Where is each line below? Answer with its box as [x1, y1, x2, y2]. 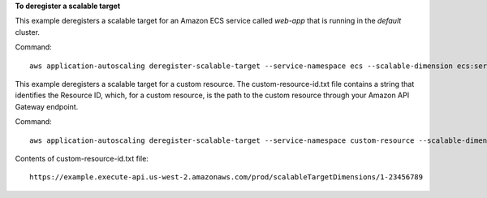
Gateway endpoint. [15, 101, 79, 111]
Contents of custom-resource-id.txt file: [15, 153, 149, 163]
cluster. [15, 27, 41, 37]
